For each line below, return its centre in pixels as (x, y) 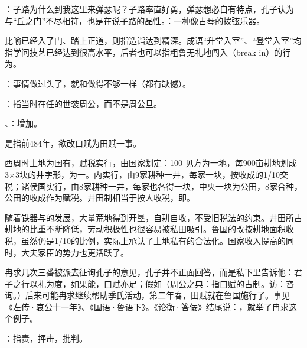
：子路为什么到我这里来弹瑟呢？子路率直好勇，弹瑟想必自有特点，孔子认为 (149, 9)
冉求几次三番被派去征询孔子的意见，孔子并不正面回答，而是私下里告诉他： (149, 272)
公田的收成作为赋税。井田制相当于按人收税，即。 (100, 198)
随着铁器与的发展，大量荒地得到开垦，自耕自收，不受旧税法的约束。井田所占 (153, 217)
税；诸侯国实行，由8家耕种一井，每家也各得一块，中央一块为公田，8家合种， (153, 186)
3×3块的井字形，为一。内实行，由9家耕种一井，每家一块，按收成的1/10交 (146, 174)
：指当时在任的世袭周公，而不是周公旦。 (83, 103)
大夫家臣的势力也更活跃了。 (75, 252)
